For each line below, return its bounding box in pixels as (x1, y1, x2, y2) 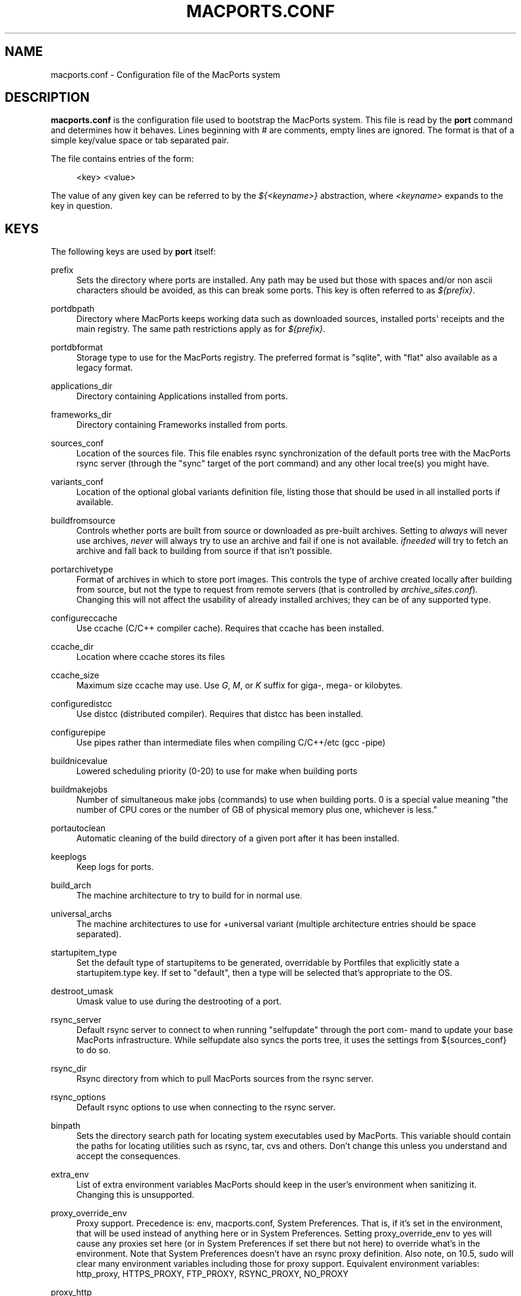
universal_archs (51, 909, 112, 919)
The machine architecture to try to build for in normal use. (76, 890, 303, 901)
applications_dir (51, 381, 112, 392)
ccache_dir (51, 641, 94, 652)
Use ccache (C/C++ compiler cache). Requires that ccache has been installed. (76, 623, 384, 634)
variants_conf (51, 477, 104, 487)
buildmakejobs (51, 784, 108, 795)
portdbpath (51, 303, 95, 314)
